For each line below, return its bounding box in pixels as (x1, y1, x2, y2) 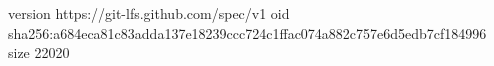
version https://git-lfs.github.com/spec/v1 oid (8, 3, 290, 23)
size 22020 (8, 42, 70, 63)
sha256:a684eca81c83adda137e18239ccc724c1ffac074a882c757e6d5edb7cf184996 (8, 22, 487, 43)
